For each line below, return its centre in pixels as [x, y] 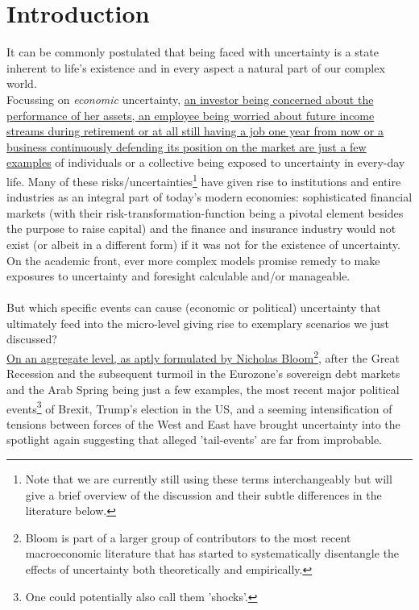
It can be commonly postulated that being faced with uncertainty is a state [193, 52]
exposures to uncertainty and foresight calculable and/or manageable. [178, 276]
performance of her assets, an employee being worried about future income [191, 115]
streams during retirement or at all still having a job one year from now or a [195, 131]
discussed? [32, 339]
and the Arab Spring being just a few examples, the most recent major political [203, 389]
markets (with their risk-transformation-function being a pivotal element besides [205, 212]
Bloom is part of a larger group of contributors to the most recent [188, 537]
